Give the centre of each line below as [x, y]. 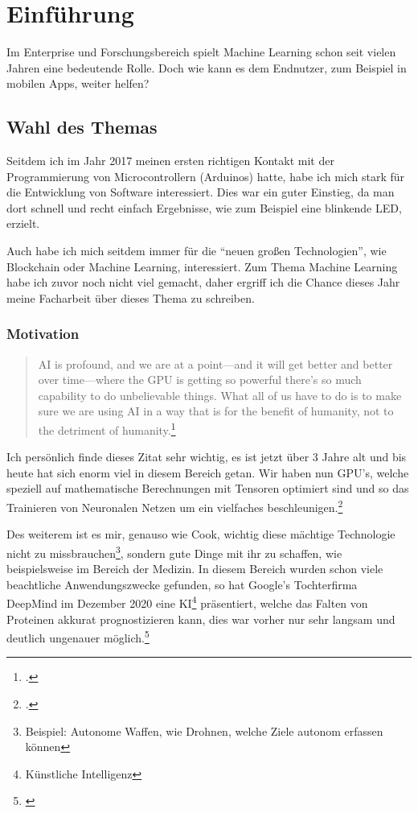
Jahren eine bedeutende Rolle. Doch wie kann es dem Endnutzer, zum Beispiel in [207, 67]
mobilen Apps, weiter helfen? [78, 83]
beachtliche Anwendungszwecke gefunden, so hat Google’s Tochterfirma [182, 584]
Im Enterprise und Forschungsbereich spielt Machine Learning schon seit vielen [201, 52]
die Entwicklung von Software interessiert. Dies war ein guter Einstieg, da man [201, 192]
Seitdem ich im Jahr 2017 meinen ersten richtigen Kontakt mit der [170, 161]
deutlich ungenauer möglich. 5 [78, 636]
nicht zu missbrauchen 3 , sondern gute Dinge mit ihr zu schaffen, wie [174, 551]
